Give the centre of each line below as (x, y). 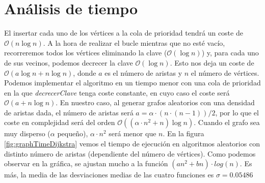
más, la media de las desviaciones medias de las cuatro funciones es (109, 175)
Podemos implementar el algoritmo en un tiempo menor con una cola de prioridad (132, 83)
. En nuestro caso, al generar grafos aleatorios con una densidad (155, 102)
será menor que (132, 133)
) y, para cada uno (230, 53)
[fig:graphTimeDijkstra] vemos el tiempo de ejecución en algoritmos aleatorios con (132, 144)
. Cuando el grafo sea (227, 122)
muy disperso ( (27, 133)
